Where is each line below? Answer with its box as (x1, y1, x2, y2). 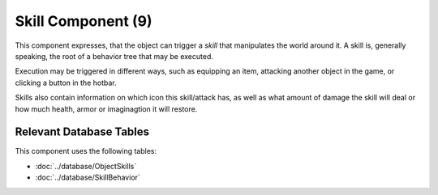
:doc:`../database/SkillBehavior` (35, 172, 141, 182)
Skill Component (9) (15, 12, 152, 30)
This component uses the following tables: (15, 146, 157, 156)
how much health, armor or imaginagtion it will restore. (15, 104, 198, 113)
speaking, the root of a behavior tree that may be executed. (15, 51, 214, 61)
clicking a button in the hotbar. (15, 78, 117, 87)
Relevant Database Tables (15, 125, 150, 139)
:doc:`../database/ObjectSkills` (35, 161, 137, 171)
